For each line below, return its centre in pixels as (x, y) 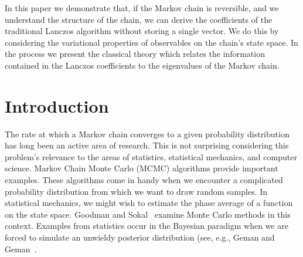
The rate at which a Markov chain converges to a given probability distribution (147, 133)
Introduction (57, 105)
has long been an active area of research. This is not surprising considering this (147, 145)
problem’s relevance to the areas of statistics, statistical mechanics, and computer (151, 156)
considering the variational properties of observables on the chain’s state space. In (151, 42)
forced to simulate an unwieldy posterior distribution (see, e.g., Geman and (140, 237)
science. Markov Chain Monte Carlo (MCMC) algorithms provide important (142, 168)
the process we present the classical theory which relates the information (135, 54)
